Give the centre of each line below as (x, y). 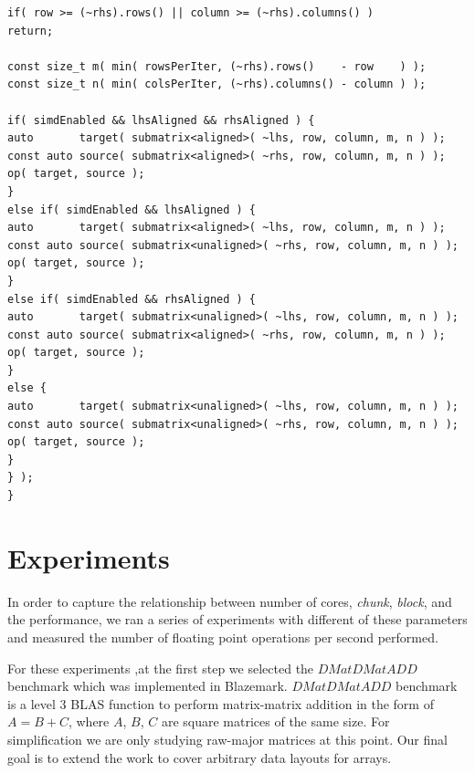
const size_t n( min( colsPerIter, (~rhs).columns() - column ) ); (217, 84)
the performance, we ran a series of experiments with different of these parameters (237, 619)
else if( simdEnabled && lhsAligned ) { (132, 209)
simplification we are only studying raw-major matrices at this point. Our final (227, 739)
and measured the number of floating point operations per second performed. (223, 637)
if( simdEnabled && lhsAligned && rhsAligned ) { (161, 120)
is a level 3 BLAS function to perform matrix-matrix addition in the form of (221, 703)
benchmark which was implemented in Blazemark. (148, 686)
